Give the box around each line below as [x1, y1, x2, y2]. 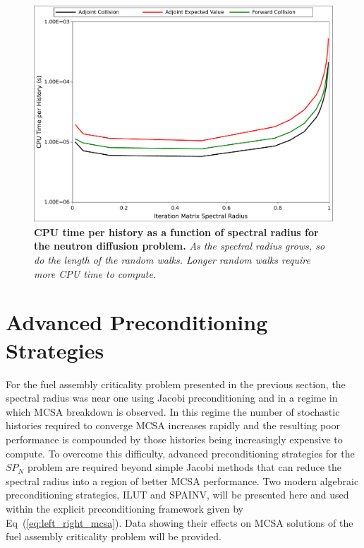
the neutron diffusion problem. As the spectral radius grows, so [34, 238, 325, 253]
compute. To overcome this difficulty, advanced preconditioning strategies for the [6, 445, 355, 460]
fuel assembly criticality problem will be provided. [6, 529, 222, 544]
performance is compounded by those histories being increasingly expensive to [6, 431, 343, 446]
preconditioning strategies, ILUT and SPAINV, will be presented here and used [6, 487, 349, 502]
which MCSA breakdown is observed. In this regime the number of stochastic [6, 404, 340, 419]
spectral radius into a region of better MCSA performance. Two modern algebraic [6, 473, 359, 488]
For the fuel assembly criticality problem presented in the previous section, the [6, 376, 346, 391]
